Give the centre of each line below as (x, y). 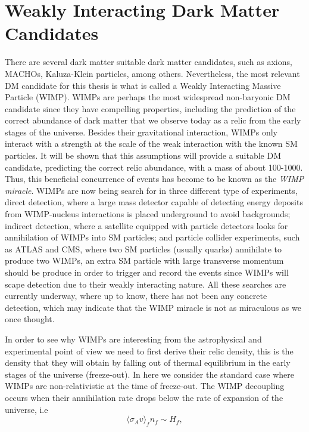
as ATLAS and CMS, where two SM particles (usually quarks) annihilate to (143, 249)
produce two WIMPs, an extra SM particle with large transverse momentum (144, 260)
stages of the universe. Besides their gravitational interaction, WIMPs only (141, 132)
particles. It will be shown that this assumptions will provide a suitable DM (143, 155)
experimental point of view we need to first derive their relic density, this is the (149, 351)
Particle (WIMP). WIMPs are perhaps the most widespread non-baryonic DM (148, 97)
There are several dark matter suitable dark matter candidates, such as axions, (149, 62)
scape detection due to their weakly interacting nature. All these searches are (146, 284)
